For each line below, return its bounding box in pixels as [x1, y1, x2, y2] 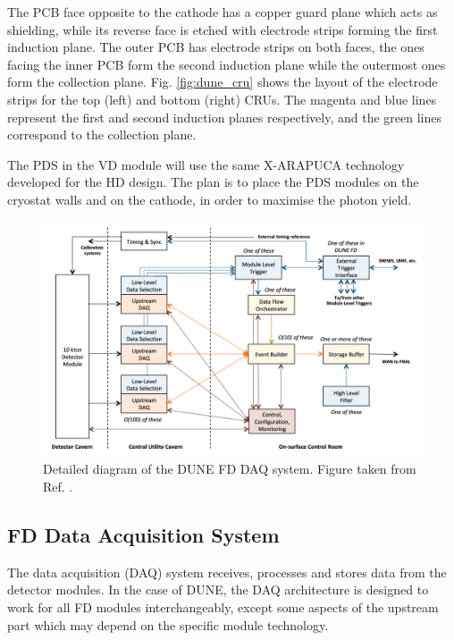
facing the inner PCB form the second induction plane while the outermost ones [7, 55, 446, 73]
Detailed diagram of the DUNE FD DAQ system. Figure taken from [43, 459, 416, 478]
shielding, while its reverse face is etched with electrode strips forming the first [7, 20, 438, 38]
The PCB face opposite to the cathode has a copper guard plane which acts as [7, 3, 438, 21]
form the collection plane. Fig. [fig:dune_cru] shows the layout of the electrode [7, 72, 438, 91]
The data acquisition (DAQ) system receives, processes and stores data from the [7, 562, 447, 581]
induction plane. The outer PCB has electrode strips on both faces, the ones [7, 38, 425, 56]
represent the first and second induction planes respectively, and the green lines [7, 107, 441, 126]
